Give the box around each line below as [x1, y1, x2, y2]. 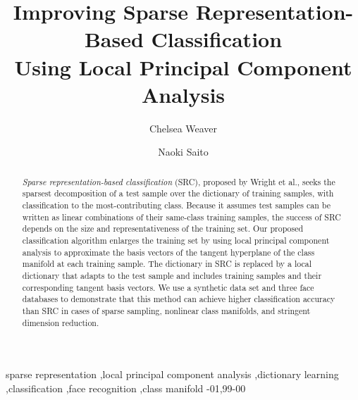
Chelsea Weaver [149, 120, 218, 135]
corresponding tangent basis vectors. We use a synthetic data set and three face [22, 281, 314, 293]
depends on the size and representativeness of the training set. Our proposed [22, 223, 304, 235]
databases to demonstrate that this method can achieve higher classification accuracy [22, 293, 335, 305]
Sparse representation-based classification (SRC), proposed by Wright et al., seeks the [22, 175, 335, 187]
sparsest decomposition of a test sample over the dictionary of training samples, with [22, 187, 334, 199]
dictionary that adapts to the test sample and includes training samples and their [22, 269, 322, 281]
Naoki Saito [158, 144, 209, 159]
